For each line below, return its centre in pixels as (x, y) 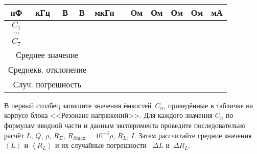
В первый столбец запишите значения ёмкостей (78, 105)
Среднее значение (47, 54)
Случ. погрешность (47, 84)
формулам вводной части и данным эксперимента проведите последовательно (125, 125)
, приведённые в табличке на (208, 105)
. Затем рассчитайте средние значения (193, 135)
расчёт (14, 135)
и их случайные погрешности (101, 145)
